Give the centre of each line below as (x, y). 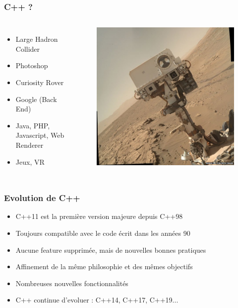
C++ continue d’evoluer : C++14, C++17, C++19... (97, 300)
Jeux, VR (30, 161)
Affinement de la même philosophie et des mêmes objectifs (104, 266)
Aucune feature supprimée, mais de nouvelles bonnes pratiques (111, 250)
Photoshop (32, 65)
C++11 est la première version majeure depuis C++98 (99, 216)
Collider (28, 49)
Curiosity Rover (40, 82)
